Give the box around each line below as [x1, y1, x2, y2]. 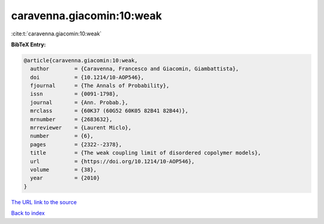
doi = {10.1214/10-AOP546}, [30, 74, 144, 80]
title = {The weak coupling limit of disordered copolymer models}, [30, 150, 261, 156]
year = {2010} [30, 175, 100, 181]
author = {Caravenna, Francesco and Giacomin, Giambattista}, [30, 65, 239, 72]
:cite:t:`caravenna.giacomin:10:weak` [11, 30, 102, 37]
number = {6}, [30, 133, 94, 139]
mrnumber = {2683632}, [30, 116, 113, 123]
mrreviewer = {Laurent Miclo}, [30, 124, 132, 132]
